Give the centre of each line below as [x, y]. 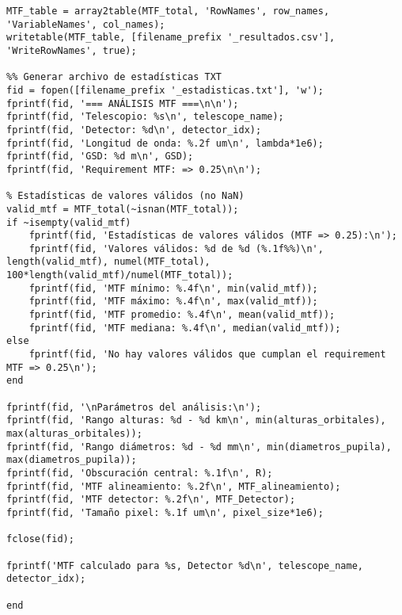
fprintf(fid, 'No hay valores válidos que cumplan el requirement [207, 355]
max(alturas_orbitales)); [74, 434]
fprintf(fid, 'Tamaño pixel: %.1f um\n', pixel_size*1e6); [165, 512]
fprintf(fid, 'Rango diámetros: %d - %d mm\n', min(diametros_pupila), [199, 447]
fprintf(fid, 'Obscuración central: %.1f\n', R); [140, 473]
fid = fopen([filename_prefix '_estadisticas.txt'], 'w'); [165, 90]
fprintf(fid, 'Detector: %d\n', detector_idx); [134, 130]
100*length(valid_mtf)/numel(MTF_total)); [120, 275]
